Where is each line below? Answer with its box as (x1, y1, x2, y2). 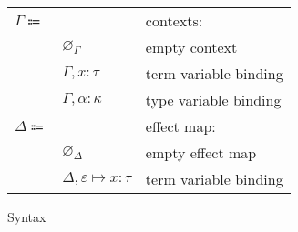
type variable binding (145, 89, 282, 110)
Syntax (7, 207, 46, 226)
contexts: (145, 10, 203, 31)
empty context (145, 36, 238, 57)
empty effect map (145, 142, 257, 163)
